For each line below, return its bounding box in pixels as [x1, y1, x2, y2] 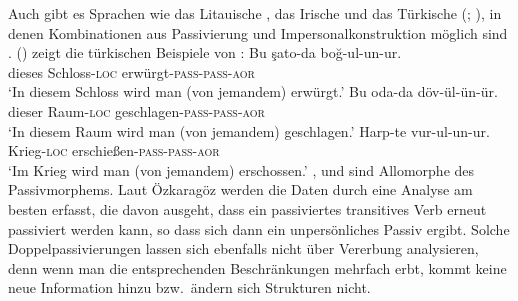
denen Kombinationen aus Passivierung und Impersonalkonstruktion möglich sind [8, 22, 508, 43]
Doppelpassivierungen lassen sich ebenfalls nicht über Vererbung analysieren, [8, 238, 479, 259]
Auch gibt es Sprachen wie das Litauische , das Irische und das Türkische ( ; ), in [8, 3, 502, 23]
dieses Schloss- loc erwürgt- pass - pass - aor [8, 61, 255, 82]
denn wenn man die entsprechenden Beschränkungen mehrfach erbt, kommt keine [8, 257, 507, 278]
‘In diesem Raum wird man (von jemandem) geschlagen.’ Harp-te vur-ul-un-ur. [8, 120, 490, 141]
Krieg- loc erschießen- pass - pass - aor [8, 140, 220, 161]
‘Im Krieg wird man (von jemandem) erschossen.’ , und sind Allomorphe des [8, 159, 475, 180]
